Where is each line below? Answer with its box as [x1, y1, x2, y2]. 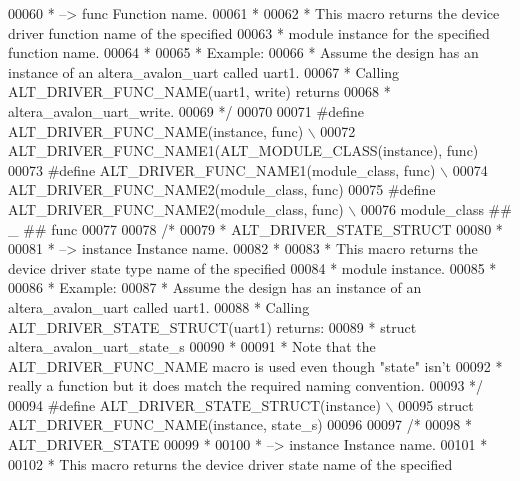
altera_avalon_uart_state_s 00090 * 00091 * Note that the [8, 336, 376, 357]
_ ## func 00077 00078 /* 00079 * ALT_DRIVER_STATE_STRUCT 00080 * [8, 218, 503, 239]
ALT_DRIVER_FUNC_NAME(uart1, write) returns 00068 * [8, 81, 391, 102]
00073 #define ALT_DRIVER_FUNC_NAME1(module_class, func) [8, 159, 436, 180]
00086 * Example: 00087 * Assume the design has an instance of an [8, 277, 422, 298]
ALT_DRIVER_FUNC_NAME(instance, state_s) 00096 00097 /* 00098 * [8, 414, 472, 435]
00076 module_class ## [360, 198, 512, 219]
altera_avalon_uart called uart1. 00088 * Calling [8, 296, 310, 317]
